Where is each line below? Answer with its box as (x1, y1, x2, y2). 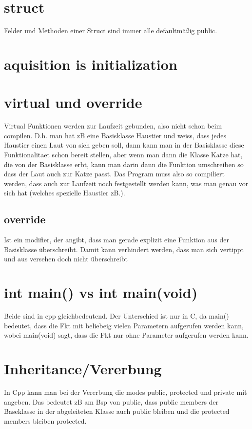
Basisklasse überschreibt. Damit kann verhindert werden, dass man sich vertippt (4, 244, 244, 254)
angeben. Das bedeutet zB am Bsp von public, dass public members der (4, 396, 219, 407)
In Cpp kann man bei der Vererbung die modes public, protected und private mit (4, 386, 247, 397)
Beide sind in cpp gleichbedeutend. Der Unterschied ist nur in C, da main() (4, 311, 229, 321)
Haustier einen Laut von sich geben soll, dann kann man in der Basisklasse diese (4, 140, 244, 150)
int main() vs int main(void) (4, 282, 198, 302)
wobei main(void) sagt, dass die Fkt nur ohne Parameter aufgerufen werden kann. (4, 330, 249, 340)
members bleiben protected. (4, 415, 87, 426)
